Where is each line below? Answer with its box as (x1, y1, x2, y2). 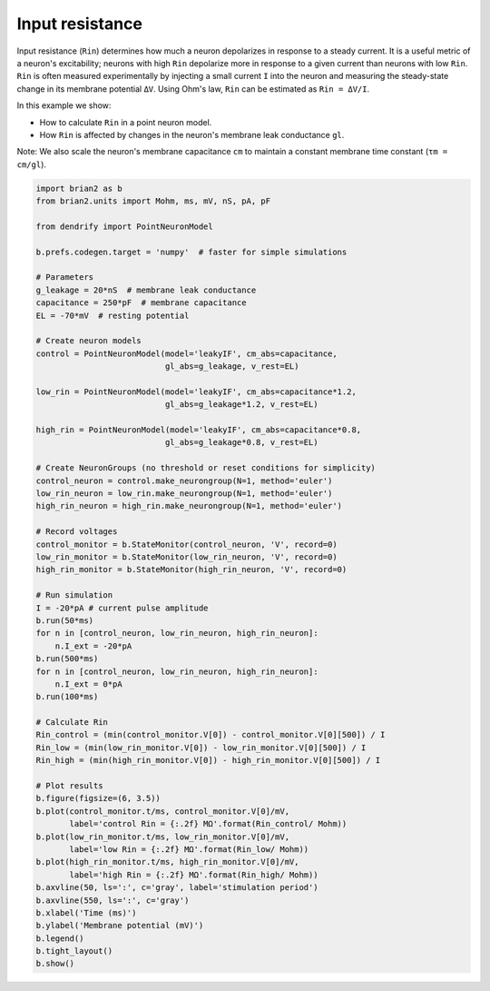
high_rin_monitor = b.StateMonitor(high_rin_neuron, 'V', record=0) (35, 564, 348, 575)
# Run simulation (35, 590, 113, 600)
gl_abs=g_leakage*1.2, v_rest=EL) (164, 400, 318, 410)
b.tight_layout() (35, 946, 113, 956)
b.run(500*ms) (35, 654, 99, 664)
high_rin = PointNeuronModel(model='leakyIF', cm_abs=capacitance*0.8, (35, 425, 362, 435)
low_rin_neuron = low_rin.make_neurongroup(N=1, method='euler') (35, 489, 333, 499)
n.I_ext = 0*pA (54, 679, 122, 689)
